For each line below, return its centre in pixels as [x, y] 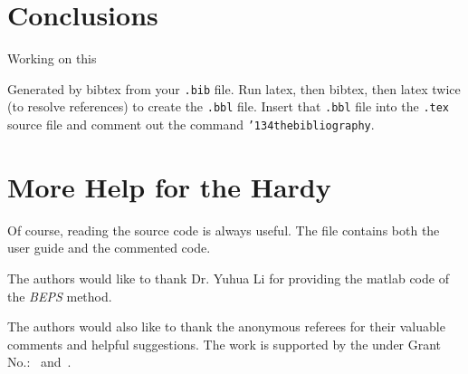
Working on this [52, 58]
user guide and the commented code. [109, 248]
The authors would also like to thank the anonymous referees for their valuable [226, 326]
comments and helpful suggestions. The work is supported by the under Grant [224, 344]
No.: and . [39, 362]
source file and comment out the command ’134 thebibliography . [191, 125]
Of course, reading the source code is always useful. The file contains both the [224, 230]
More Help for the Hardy [169, 186]
